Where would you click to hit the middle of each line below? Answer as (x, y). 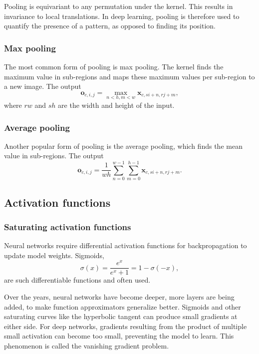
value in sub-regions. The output (54, 156)
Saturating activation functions (68, 226)
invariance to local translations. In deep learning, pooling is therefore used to (122, 16)
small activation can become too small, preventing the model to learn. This (119, 336)
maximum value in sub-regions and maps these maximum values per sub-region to (129, 76)
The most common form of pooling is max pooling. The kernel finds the (114, 66)
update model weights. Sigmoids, (54, 255)
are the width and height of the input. (116, 105)
